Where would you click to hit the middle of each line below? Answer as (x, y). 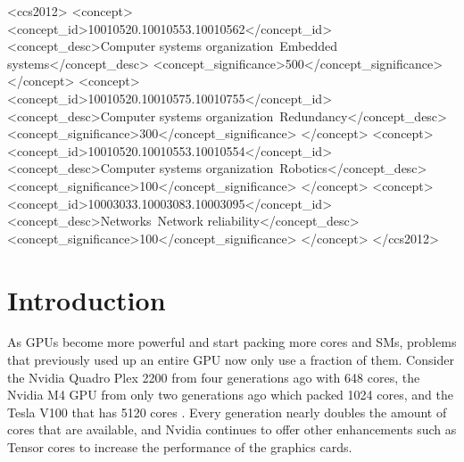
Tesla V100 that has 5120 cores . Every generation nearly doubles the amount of (227, 412)
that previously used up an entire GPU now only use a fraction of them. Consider (231, 360)
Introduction (87, 299)
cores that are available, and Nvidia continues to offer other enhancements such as (232, 429)
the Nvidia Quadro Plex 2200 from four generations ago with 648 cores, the (214, 377)
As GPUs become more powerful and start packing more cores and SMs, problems (232, 342)
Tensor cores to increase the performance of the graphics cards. (180, 447)
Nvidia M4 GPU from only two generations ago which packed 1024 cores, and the (230, 395)
